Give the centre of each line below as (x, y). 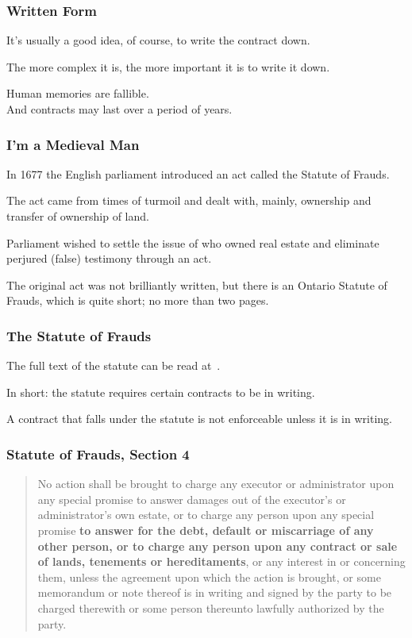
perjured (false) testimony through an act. (109, 258)
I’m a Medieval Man (73, 144)
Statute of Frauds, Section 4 (98, 454)
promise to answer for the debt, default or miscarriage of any (206, 530)
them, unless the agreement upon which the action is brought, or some (209, 577)
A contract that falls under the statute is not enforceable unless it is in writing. (199, 419)
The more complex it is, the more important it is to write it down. (168, 66)
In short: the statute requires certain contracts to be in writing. (161, 392)
